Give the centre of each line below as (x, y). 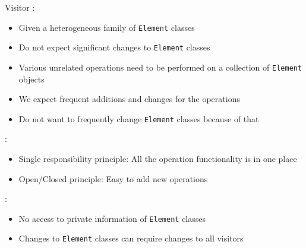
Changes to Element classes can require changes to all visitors (131, 238)
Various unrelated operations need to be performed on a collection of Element (160, 67)
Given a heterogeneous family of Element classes (107, 27)
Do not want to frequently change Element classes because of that (139, 118)
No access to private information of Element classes (112, 218)
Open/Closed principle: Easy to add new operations (113, 178)
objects (31, 79)
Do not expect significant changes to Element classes (114, 47)
